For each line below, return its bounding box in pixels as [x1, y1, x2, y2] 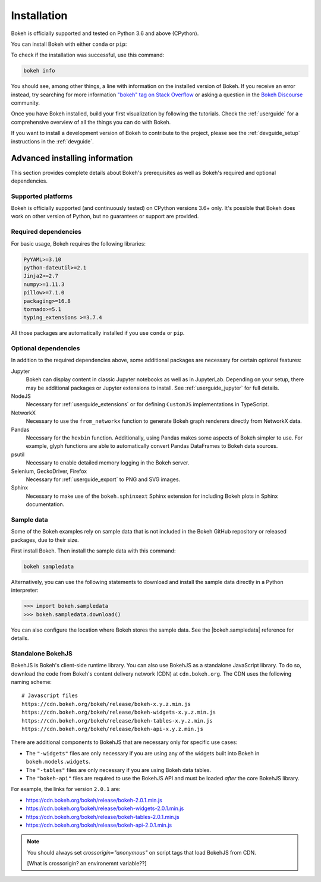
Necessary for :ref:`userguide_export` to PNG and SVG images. [26, 476, 181, 483]
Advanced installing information [11, 153, 133, 164]
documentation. [26, 501, 65, 508]
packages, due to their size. [11, 536, 80, 544]
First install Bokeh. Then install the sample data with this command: [11, 547, 176, 554]
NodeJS [11, 393, 31, 400]
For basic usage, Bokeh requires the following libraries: [11, 240, 146, 247]
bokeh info [23, 67, 55, 74]
